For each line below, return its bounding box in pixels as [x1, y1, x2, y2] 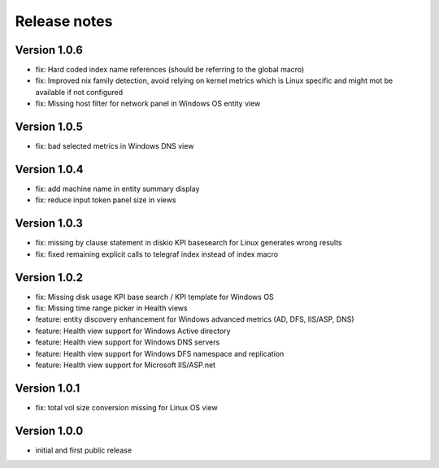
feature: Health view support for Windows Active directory [35, 326, 231, 336]
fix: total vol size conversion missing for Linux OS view [35, 402, 219, 412]
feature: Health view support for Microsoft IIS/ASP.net [35, 360, 215, 370]
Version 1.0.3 [15, 216, 83, 231]
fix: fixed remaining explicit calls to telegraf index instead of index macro [35, 249, 279, 259]
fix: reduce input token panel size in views [35, 195, 176, 205]
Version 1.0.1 [15, 381, 80, 395]
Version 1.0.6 [15, 43, 83, 57]
